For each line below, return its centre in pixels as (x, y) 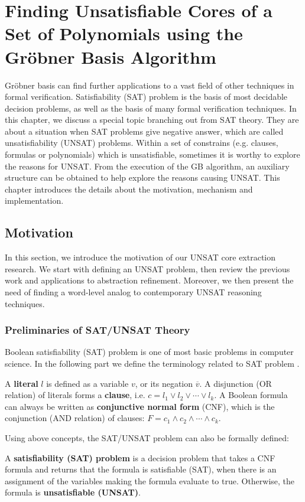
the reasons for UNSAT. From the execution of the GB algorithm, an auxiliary (147, 166)
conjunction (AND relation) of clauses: (75, 418)
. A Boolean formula (251, 395)
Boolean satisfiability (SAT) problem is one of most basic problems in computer (149, 352)
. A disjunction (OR (236, 383)
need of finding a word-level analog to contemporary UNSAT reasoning (133, 292)
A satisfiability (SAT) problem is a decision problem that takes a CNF (140, 457)
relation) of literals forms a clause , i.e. (75, 395)
